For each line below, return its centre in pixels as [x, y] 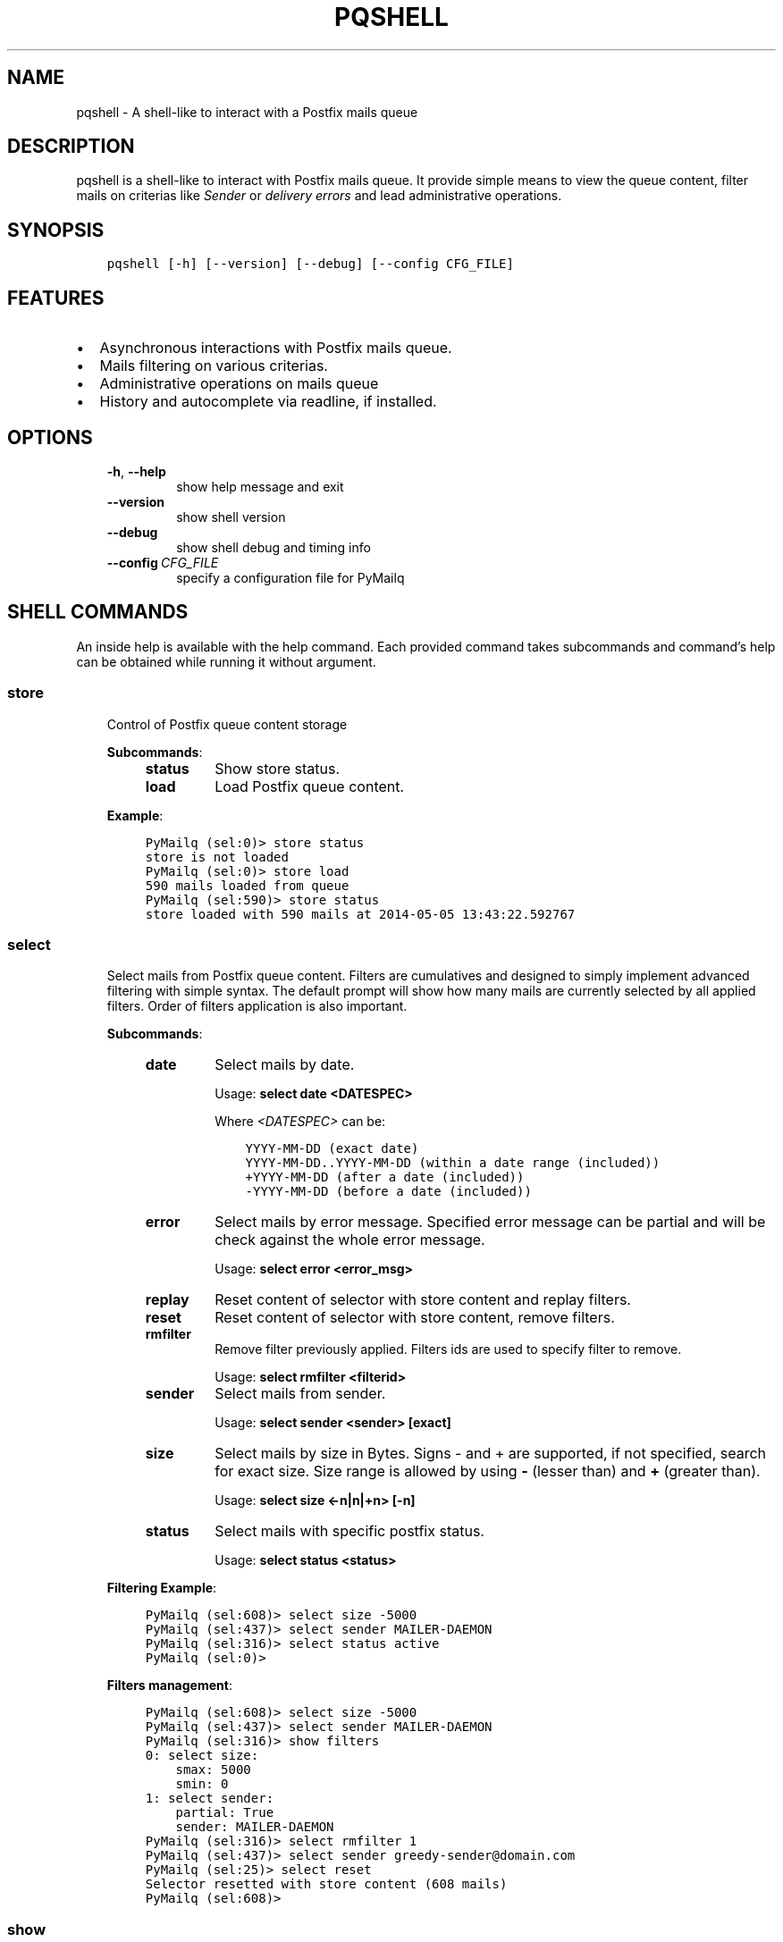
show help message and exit [260, 486]
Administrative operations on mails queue [239, 384]
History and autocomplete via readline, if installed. [268, 402]
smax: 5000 [213, 1770]
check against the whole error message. [350, 1240]
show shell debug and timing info [274, 547]
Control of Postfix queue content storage [227, 724]
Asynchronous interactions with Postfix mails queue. [276, 348]
